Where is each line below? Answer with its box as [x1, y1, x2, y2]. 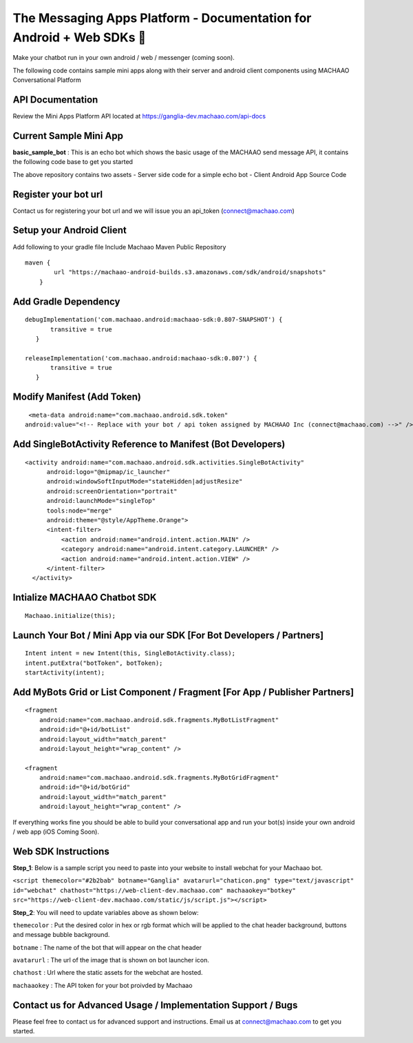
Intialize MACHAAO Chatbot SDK [12, 592, 157, 603]
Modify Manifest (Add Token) [12, 391, 141, 403]
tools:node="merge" [46, 506, 113, 515]
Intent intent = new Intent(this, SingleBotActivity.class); [25, 650, 235, 657]
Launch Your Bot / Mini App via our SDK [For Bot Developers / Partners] [12, 629, 324, 641]
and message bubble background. [12, 931, 110, 939]
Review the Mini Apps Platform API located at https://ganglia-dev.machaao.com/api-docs [12, 112, 266, 121]
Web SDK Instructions [12, 845, 109, 857]
